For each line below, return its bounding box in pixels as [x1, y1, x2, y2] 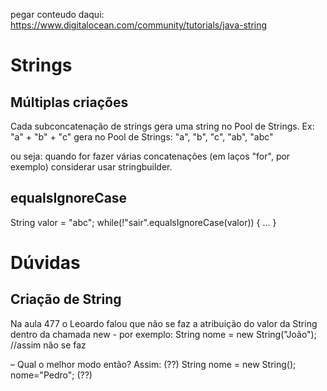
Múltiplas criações [10, 94, 129, 111]
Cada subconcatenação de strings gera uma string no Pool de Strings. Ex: [10, 120, 315, 132]
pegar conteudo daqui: [10, 9, 105, 20]
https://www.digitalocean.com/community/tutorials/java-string [10, 19, 268, 31]
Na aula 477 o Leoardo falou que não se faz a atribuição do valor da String [10, 317, 318, 329]
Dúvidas [10, 252, 81, 274]
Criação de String [10, 291, 122, 308]
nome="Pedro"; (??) [10, 369, 93, 381]
